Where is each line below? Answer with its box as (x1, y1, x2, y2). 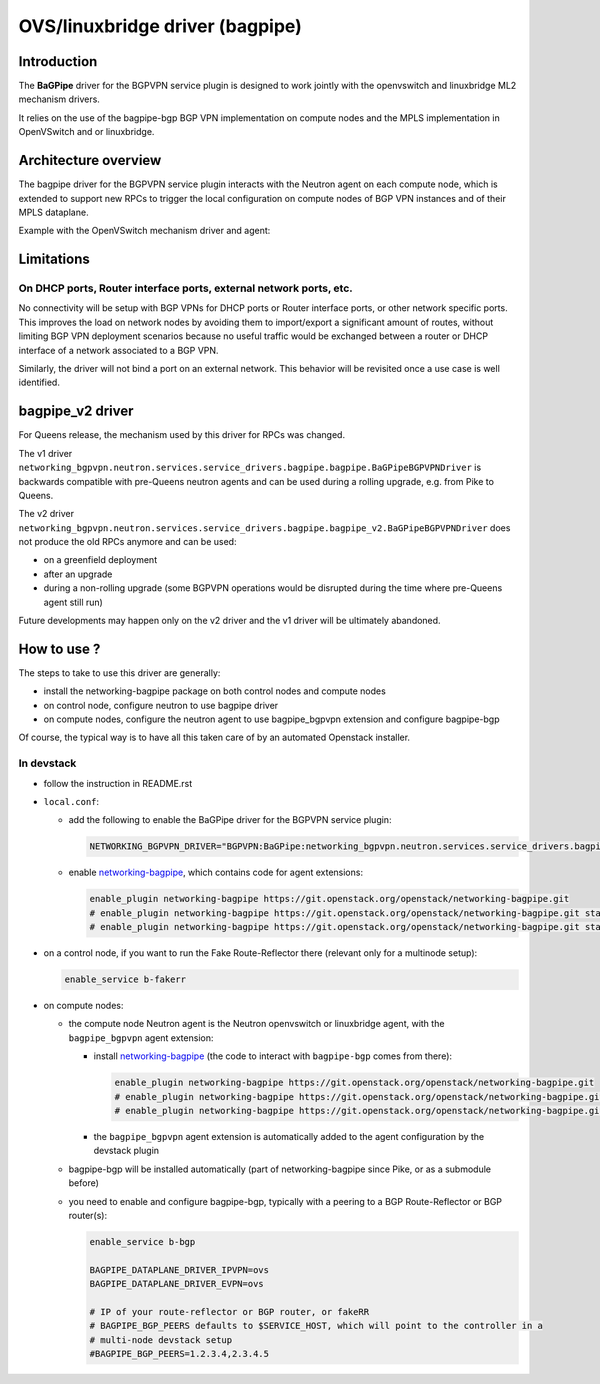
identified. (18, 376, 60, 389)
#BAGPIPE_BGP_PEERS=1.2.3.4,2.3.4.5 (89, 1348, 270, 1360)
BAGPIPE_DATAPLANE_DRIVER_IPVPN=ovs (89, 1264, 270, 1275)
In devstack (18, 756, 77, 770)
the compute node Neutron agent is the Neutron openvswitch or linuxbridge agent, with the (68, 1018, 445, 1030)
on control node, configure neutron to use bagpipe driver (43, 699, 279, 711)
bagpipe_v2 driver (18, 403, 134, 420)
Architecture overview (18, 152, 162, 169)
